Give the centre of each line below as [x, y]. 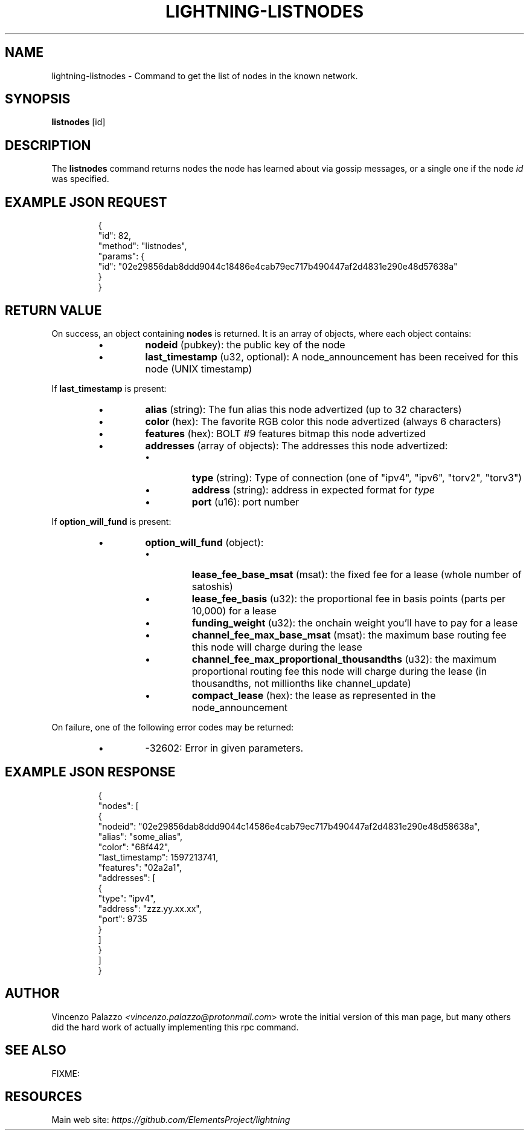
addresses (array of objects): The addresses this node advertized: [297, 445]
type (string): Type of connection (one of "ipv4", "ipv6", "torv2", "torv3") [357, 477]
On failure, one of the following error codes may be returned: [173, 727]
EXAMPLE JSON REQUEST [86, 202]
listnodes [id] [79, 122]
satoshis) [212, 586]
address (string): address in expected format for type [313, 489]
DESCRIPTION [48, 145]
